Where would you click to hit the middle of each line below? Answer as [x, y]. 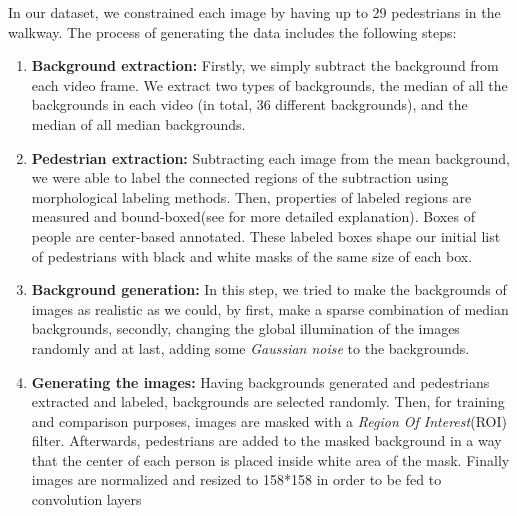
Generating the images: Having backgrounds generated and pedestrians [260, 381]
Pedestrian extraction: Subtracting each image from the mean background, [270, 157]
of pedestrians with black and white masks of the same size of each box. [252, 255]
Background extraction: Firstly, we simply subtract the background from [265, 65]
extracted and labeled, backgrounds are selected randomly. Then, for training [268, 401]
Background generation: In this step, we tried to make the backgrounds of [269, 289]
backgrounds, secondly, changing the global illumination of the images [245, 328]
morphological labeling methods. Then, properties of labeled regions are [251, 196]
